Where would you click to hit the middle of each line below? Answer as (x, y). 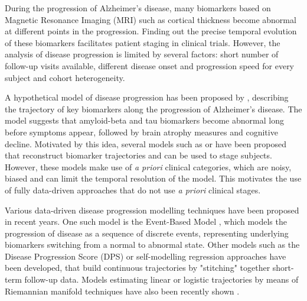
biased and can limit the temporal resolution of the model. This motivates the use (153, 178)
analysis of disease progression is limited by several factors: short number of (142, 54)
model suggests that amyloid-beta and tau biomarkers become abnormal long (144, 120)
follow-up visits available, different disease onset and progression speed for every (150, 65)
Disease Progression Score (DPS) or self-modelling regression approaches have (146, 256)
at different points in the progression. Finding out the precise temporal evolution (151, 31)
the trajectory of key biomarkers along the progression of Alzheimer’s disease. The (153, 109)
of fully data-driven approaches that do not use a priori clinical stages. (133, 190)
